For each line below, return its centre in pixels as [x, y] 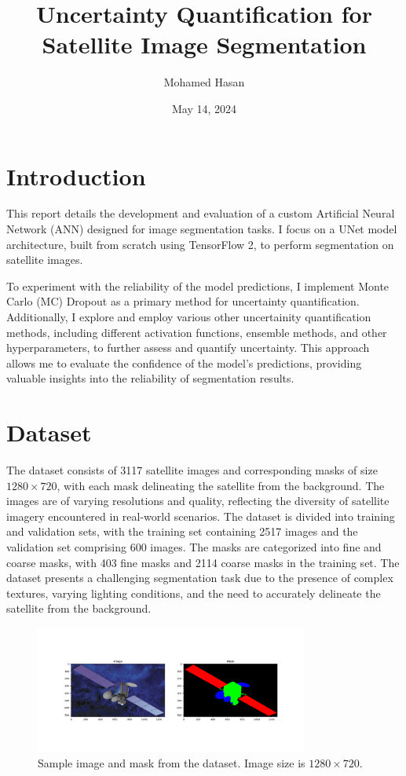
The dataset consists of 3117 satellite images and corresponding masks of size [192, 470]
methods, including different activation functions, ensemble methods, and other [197, 332]
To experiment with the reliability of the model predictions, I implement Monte [198, 286]
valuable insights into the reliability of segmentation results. [150, 378]
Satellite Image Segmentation [204, 44]
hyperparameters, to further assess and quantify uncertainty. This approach [188, 348]
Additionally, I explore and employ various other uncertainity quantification [189, 317]
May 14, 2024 [204, 108]
